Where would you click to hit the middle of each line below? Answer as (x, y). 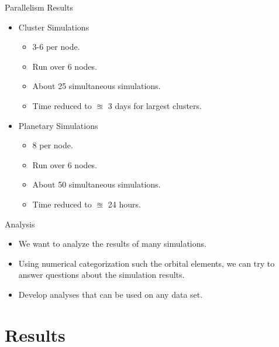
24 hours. (124, 204)
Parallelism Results (39, 7)
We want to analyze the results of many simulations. (112, 244)
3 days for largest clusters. (155, 105)
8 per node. (53, 145)
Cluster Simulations (54, 27)
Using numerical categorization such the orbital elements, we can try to (147, 263)
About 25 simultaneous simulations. (97, 86)
